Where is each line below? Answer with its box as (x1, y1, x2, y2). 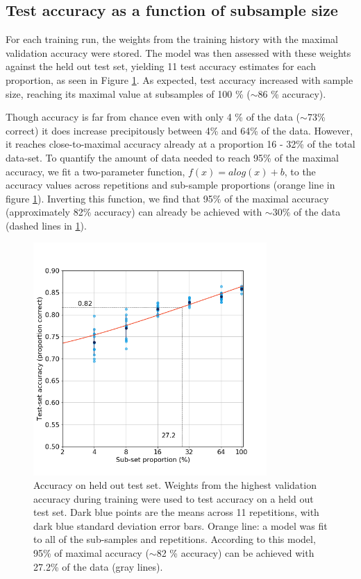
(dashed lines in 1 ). (6, 218, 87, 232)
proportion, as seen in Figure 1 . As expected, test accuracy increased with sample (6, 72, 353, 87)
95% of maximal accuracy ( (33, 546, 149, 560)
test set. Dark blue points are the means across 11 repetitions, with (33, 505, 319, 519)
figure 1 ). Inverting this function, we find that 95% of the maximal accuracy (6, 191, 329, 205)
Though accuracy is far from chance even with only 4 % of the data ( (6, 110, 301, 124)
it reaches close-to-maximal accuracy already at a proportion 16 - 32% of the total (6, 137, 355, 151)
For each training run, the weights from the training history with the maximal (6, 32, 338, 46)
